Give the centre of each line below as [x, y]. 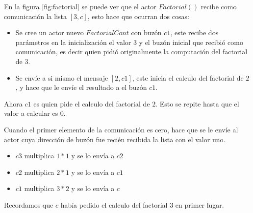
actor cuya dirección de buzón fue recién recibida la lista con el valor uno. [115, 139]
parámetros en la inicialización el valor [73, 42]
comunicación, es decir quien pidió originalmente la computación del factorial [131, 52]
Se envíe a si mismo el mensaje [62, 77]
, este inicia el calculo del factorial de [188, 77]
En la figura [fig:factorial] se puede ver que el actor [80, 6]
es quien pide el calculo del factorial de [92, 103]
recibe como [219, 6]
